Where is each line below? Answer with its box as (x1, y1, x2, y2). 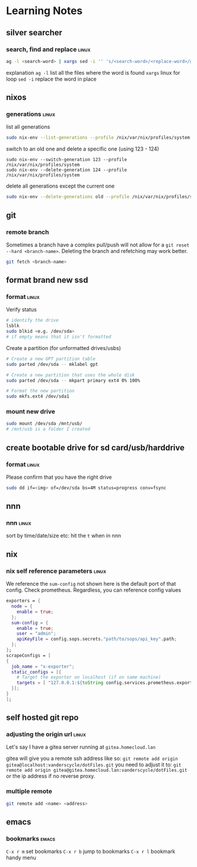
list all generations (6, 124, 50, 131)
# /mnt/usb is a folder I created (6, 426, 91, 432)
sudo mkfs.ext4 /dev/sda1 (6, 394, 69, 399)
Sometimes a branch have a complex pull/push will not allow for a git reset (6, 241, 189, 248)
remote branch (6, 228, 49, 236)
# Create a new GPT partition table (6, 356, 96, 362)
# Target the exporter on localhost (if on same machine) (16, 675, 161, 681)
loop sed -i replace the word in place (6, 75, 97, 82)
